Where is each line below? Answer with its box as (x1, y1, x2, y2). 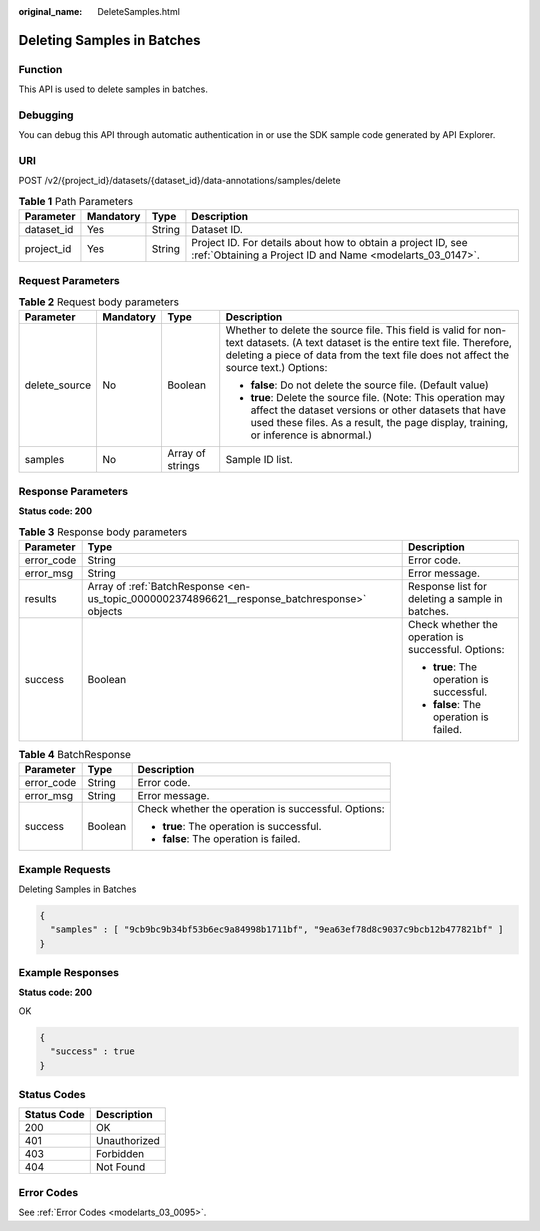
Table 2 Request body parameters (18, 295, 180, 309)
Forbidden (95, 1147, 145, 1161)
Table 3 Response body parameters (18, 525, 188, 539)
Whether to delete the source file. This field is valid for (225, 323, 482, 337)
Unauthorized (95, 1134, 160, 1148)
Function (18, 62, 63, 76)
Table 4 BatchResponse (18, 748, 132, 762)
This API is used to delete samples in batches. (18, 83, 209, 95)
